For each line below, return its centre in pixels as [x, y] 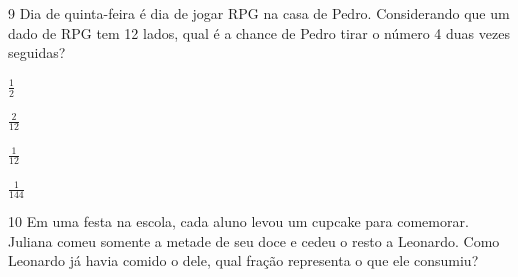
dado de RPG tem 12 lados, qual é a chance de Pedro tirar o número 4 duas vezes [259, 32]
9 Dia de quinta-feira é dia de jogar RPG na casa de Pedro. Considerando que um [259, 13]
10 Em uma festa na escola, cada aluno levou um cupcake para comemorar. [238, 221]
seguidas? [37, 52]
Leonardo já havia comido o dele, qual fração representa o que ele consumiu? [243, 260]
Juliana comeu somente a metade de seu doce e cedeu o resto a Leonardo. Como [254, 240]
